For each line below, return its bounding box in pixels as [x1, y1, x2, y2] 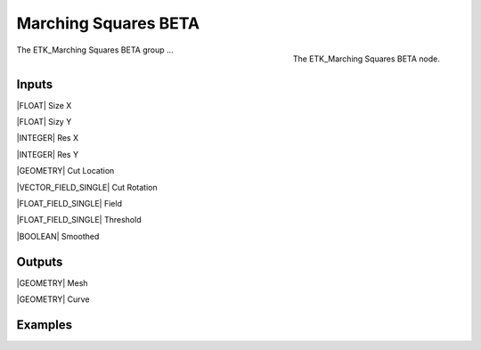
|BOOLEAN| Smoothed [16, 231, 100, 241]
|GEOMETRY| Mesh [16, 277, 88, 289]
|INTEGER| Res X [16, 133, 79, 143]
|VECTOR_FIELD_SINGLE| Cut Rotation [16, 182, 158, 192]
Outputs [16, 254, 63, 269]
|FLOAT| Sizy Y [16, 117, 72, 127]
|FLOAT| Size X [16, 100, 72, 110]
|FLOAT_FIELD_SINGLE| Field [16, 198, 122, 208]
